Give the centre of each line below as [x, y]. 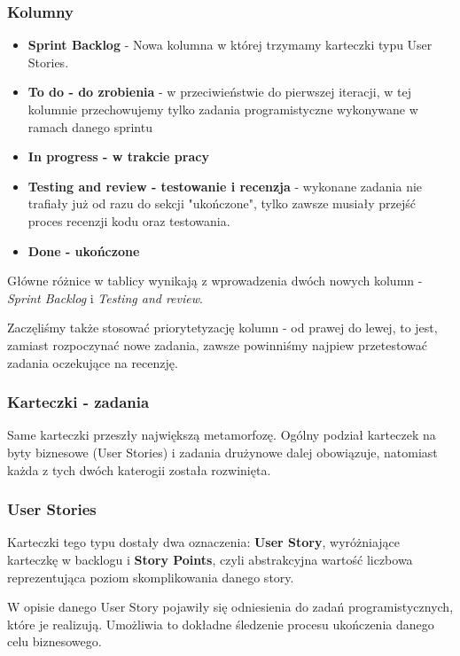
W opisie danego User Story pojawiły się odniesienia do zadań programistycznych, [230, 607]
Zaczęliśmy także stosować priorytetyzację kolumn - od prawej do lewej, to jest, [222, 328]
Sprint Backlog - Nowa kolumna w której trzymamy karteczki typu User [230, 45]
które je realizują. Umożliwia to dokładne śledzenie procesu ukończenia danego [221, 624]
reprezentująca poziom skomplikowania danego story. [151, 577]
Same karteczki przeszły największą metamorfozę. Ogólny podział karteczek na [222, 435]
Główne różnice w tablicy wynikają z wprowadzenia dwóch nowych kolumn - [215, 281]
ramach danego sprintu [90, 126]
